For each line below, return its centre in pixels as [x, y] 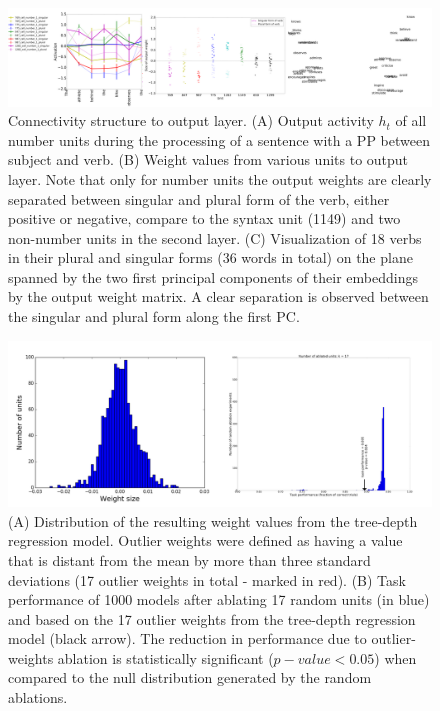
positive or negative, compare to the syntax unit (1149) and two [204, 218]
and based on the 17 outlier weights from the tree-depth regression [212, 618]
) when [395, 657]
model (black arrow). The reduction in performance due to [187, 638]
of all [411, 120]
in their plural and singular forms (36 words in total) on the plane [210, 257]
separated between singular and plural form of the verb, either [199, 198]
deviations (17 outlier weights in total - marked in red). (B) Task [207, 579]
